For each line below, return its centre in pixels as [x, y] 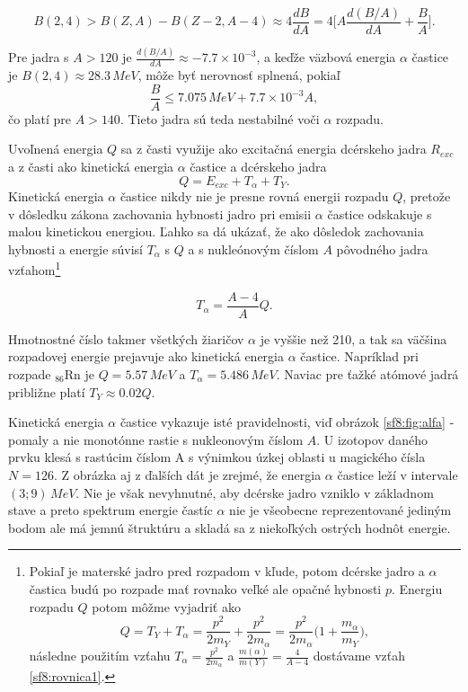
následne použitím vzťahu [100, 655]
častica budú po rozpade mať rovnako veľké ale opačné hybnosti [205, 588]
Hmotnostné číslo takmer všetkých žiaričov [126, 338]
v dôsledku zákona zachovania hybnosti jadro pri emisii [160, 213]
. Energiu [417, 588]
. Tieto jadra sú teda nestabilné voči [220, 118]
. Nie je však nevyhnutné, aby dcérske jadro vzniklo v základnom [255, 492]
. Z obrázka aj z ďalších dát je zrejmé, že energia [187, 474]
